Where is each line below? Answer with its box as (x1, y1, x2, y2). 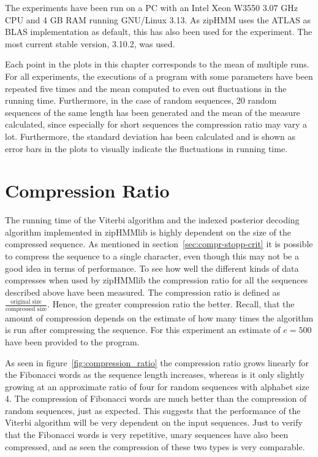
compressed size (6, 305, 47, 312)
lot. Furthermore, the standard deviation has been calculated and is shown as (5, 129, 296, 142)
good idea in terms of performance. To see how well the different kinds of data (5, 261, 299, 274)
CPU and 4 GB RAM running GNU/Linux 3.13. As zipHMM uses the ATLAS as (5, 13, 311, 26)
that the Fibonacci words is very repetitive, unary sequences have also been (5, 428, 289, 441)
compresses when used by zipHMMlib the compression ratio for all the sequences (5, 274, 308, 286)
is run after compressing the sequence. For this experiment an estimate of (5, 323, 281, 336)
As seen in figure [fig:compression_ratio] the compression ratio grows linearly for (5, 356, 309, 369)
